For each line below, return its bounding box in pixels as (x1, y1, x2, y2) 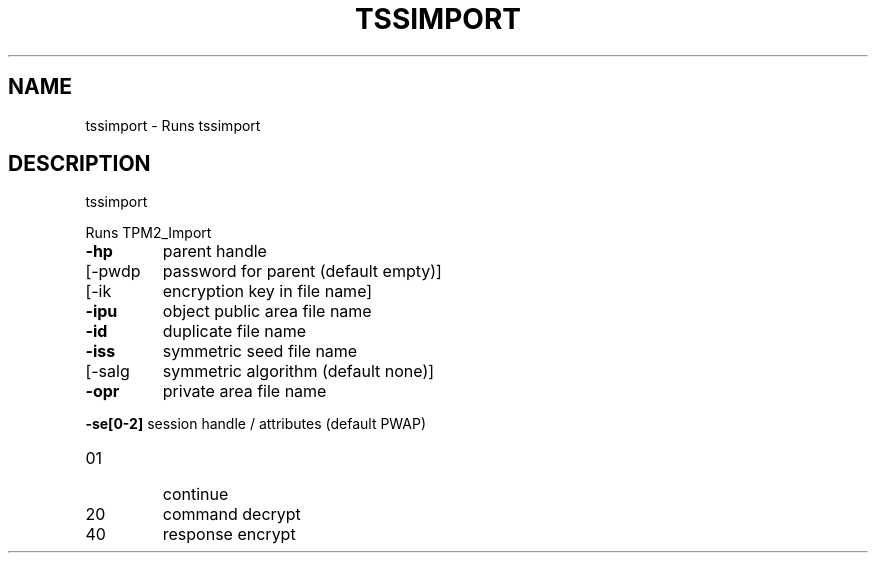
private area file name (162, 381, 327, 402)
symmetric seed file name (162, 341, 358, 362)
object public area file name (162, 301, 372, 322)
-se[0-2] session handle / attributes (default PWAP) (85, 415, 427, 433)
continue (162, 484, 229, 505)
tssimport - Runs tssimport (85, 116, 261, 134)
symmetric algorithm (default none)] (162, 361, 435, 382)
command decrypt (162, 504, 301, 525)
